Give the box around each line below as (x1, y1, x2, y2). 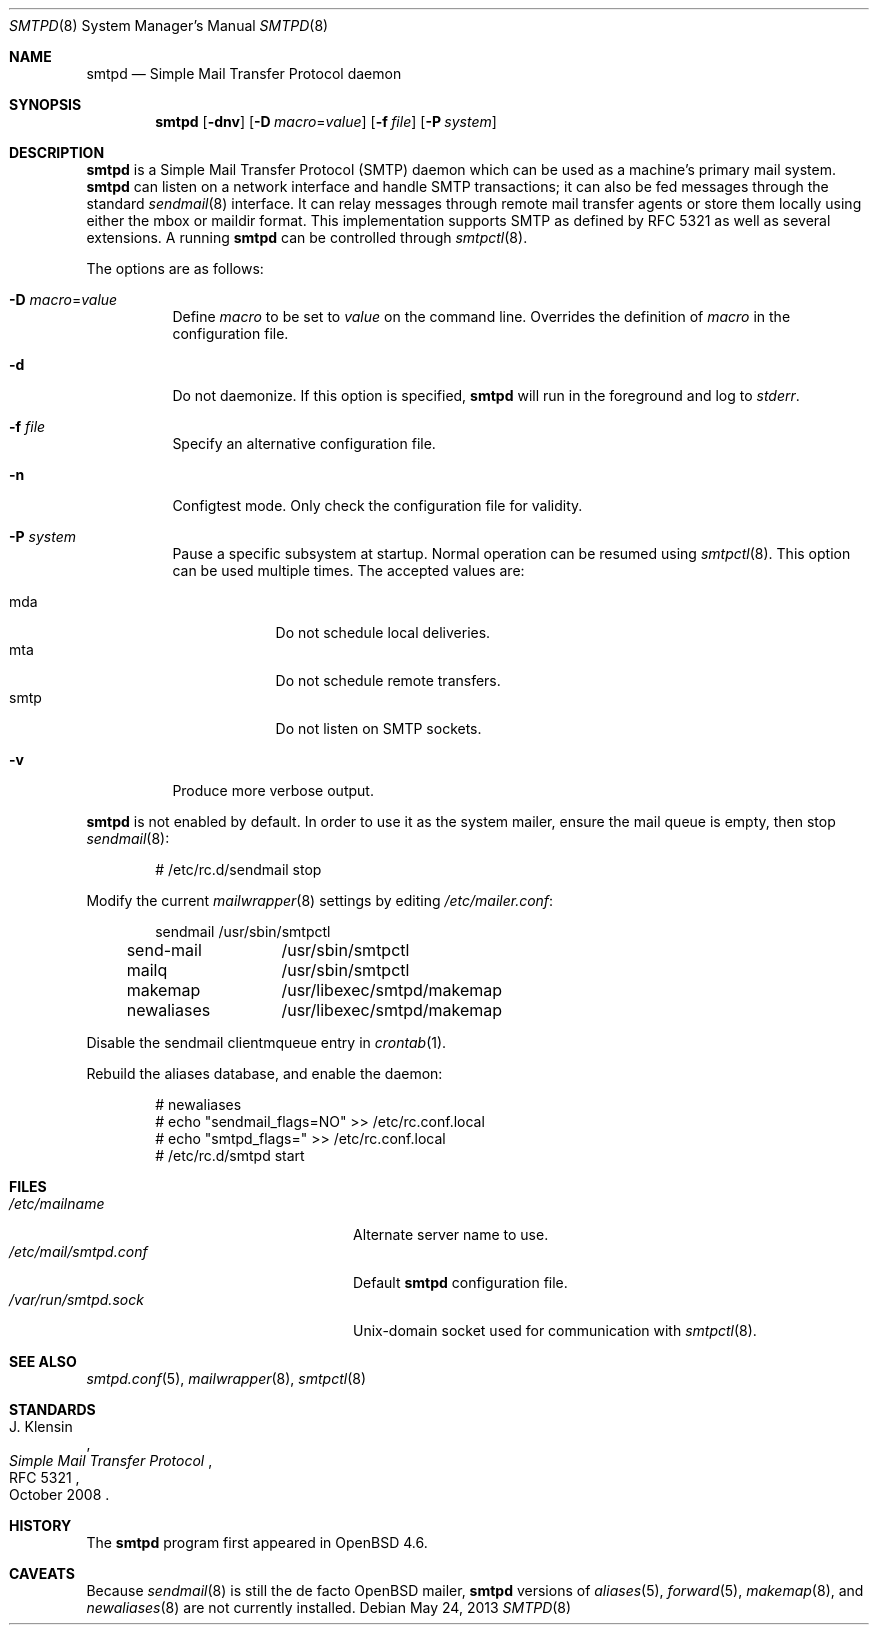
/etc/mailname (9, 1195, 105, 1212)
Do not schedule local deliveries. (275, 624, 491, 641)
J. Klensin (9, 1418, 73, 1435)
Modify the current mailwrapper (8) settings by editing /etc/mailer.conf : (86, 892, 554, 909)
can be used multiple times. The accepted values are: (172, 562, 525, 579)
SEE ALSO (9, 1353, 77, 1370)
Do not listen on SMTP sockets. (275, 720, 482, 737)
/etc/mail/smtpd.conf (9, 1243, 148, 1260)
